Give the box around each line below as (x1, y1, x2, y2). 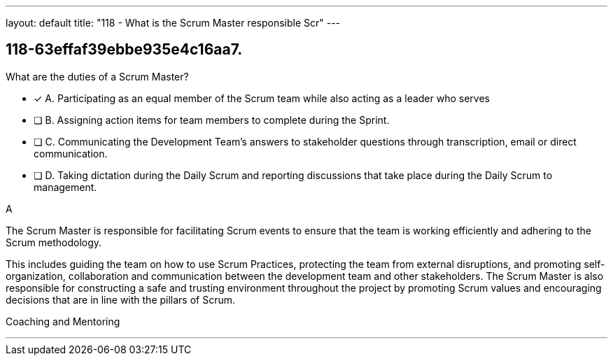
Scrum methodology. (6, 236, 102, 248)
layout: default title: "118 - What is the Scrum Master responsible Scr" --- (6, 17, 341, 29)
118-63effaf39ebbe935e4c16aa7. (6, 41, 243, 59)
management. (34, 180, 97, 193)
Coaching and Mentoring (6, 315, 120, 327)
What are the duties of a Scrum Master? (6, 70, 189, 83)
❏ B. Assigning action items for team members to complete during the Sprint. (34, 113, 390, 126)
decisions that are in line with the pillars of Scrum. (6, 293, 236, 306)
